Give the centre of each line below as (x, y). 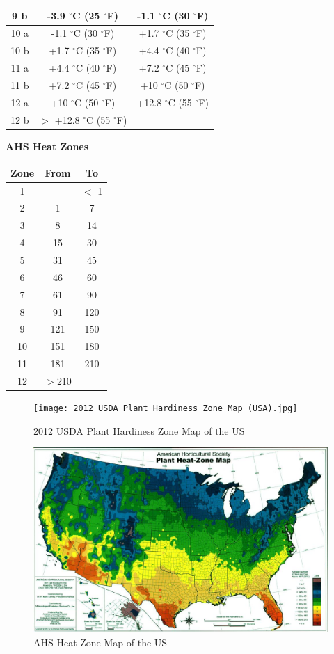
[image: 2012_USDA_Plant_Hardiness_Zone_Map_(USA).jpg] (166, 408)
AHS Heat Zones (47, 146)
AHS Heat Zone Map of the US (101, 642)
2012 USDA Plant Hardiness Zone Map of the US (139, 430)
